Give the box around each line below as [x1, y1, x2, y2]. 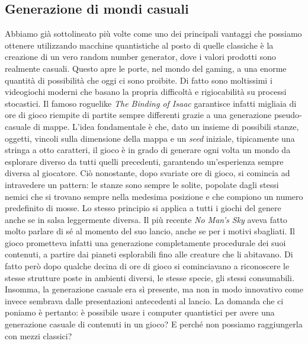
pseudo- [274, 109, 302, 121]
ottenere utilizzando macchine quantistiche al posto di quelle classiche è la [5, 39, 274, 51]
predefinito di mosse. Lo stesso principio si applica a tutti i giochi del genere [5, 202, 281, 214]
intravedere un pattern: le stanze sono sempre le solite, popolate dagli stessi [5, 178, 279, 190]
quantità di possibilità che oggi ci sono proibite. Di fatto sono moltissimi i [5, 74, 272, 86]
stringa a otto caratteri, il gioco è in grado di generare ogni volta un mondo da [5, 144, 291, 156]
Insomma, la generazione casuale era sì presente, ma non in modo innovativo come [5, 283, 303, 295]
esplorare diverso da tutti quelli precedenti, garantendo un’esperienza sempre [5, 155, 284, 167]
